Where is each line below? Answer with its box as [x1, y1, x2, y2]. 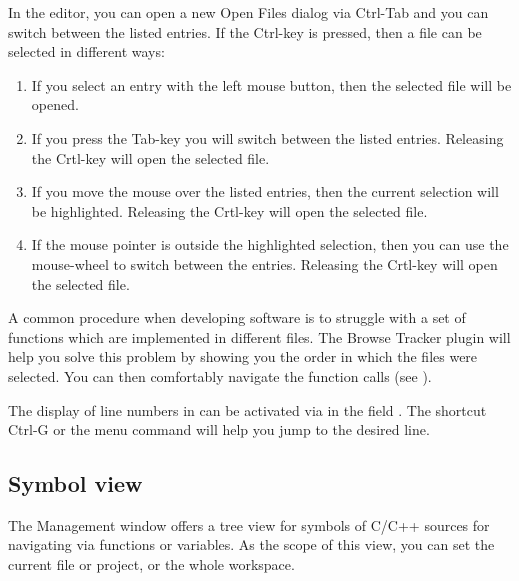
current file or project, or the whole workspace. [8, 554, 295, 575]
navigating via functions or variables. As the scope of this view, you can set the [8, 534, 495, 555]
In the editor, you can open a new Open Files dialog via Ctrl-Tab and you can [8, 2, 489, 22]
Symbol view [8, 468, 143, 499]
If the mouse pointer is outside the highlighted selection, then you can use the [31, 234, 509, 255]
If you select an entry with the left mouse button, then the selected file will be [31, 74, 512, 95]
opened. [31, 94, 79, 115]
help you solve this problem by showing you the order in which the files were [8, 346, 478, 367]
